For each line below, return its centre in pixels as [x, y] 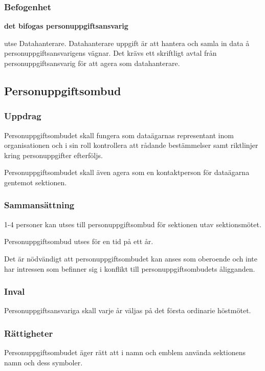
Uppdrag [23, 116]
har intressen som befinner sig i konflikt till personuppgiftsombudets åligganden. [130, 268]
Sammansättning [39, 205]
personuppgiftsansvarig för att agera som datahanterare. [92, 63]
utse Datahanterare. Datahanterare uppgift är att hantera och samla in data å [127, 43]
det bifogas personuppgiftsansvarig [66, 26]
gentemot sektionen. [36, 182]
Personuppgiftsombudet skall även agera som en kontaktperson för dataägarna [127, 172]
